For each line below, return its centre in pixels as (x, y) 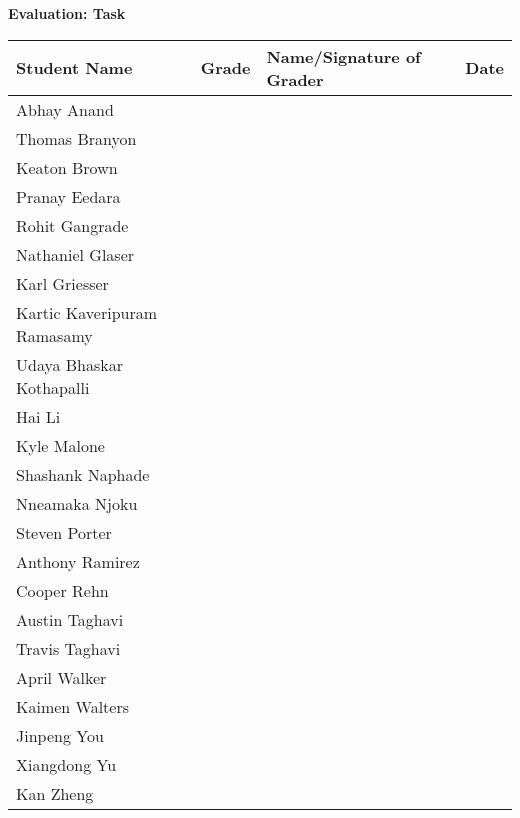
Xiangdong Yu (66, 764)
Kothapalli (53, 387)
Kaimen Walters (73, 706)
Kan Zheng (55, 793)
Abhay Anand (65, 109)
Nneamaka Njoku (77, 503)
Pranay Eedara (68, 196)
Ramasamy (54, 335)
